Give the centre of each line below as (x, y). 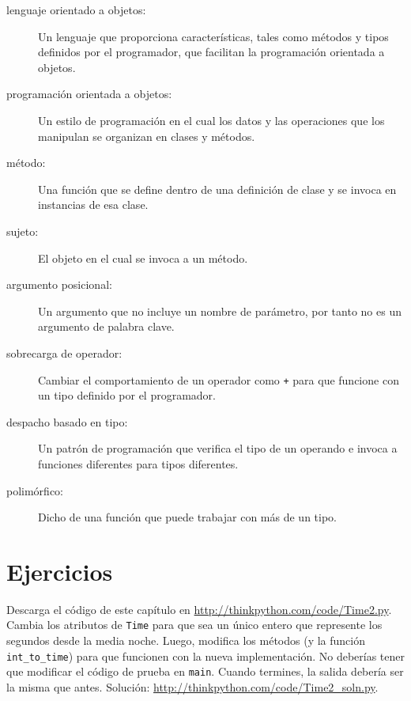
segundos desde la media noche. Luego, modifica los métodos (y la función (186, 640)
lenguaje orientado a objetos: (76, 9)
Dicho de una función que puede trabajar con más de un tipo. (187, 517)
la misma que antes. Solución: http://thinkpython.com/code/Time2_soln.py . (192, 687)
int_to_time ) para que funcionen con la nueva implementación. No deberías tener (205, 656)
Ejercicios (60, 571)
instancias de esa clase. (93, 205)
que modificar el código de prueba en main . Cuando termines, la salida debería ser (205, 671)
